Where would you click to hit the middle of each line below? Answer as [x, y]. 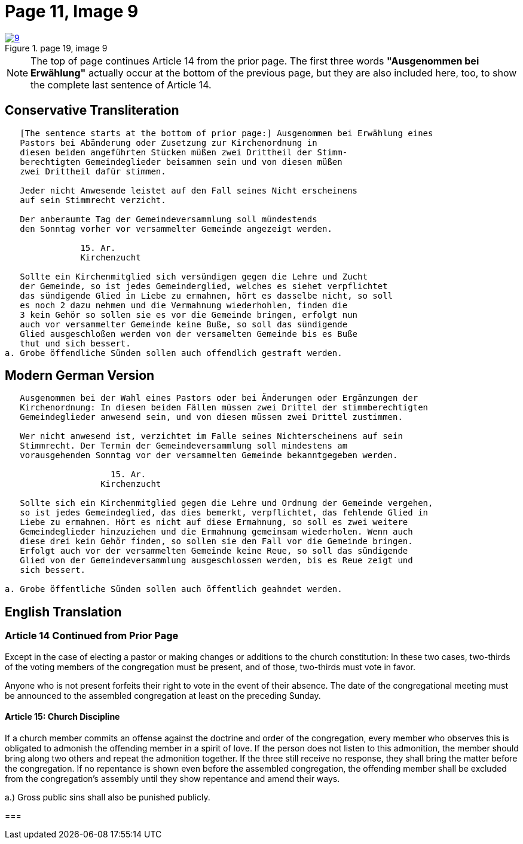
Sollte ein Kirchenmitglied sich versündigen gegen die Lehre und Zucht [194, 276]
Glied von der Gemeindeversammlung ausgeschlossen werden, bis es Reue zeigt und [216, 561]
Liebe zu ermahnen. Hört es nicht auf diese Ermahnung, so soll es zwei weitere [214, 522]
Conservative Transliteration [92, 111]
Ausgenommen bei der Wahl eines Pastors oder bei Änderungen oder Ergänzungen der [219, 398]
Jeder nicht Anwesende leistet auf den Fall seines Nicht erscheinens [189, 190]
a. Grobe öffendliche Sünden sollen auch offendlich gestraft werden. [174, 353]
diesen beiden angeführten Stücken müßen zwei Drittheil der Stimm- [184, 152]
